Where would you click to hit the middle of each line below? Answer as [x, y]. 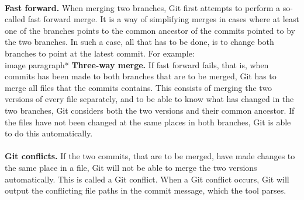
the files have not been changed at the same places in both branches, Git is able [148, 122]
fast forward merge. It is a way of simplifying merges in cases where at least [163, 19]
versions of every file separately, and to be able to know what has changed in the [149, 99]
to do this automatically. [49, 133]
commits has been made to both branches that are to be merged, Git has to [141, 76]
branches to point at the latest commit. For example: [100, 53]
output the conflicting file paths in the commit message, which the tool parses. [146, 190]
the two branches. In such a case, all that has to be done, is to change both [139, 42]
